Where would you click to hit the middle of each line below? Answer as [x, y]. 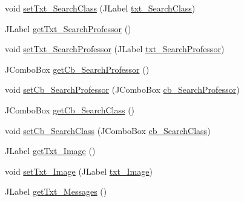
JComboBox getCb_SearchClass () [70, 109]
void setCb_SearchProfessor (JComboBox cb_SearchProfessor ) [122, 89]
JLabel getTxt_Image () [50, 151]
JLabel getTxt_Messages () [56, 191]
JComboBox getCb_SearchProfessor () [77, 69]
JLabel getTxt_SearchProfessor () [68, 28]
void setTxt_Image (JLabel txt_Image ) [79, 171]
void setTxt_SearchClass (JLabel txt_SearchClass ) [100, 8]
